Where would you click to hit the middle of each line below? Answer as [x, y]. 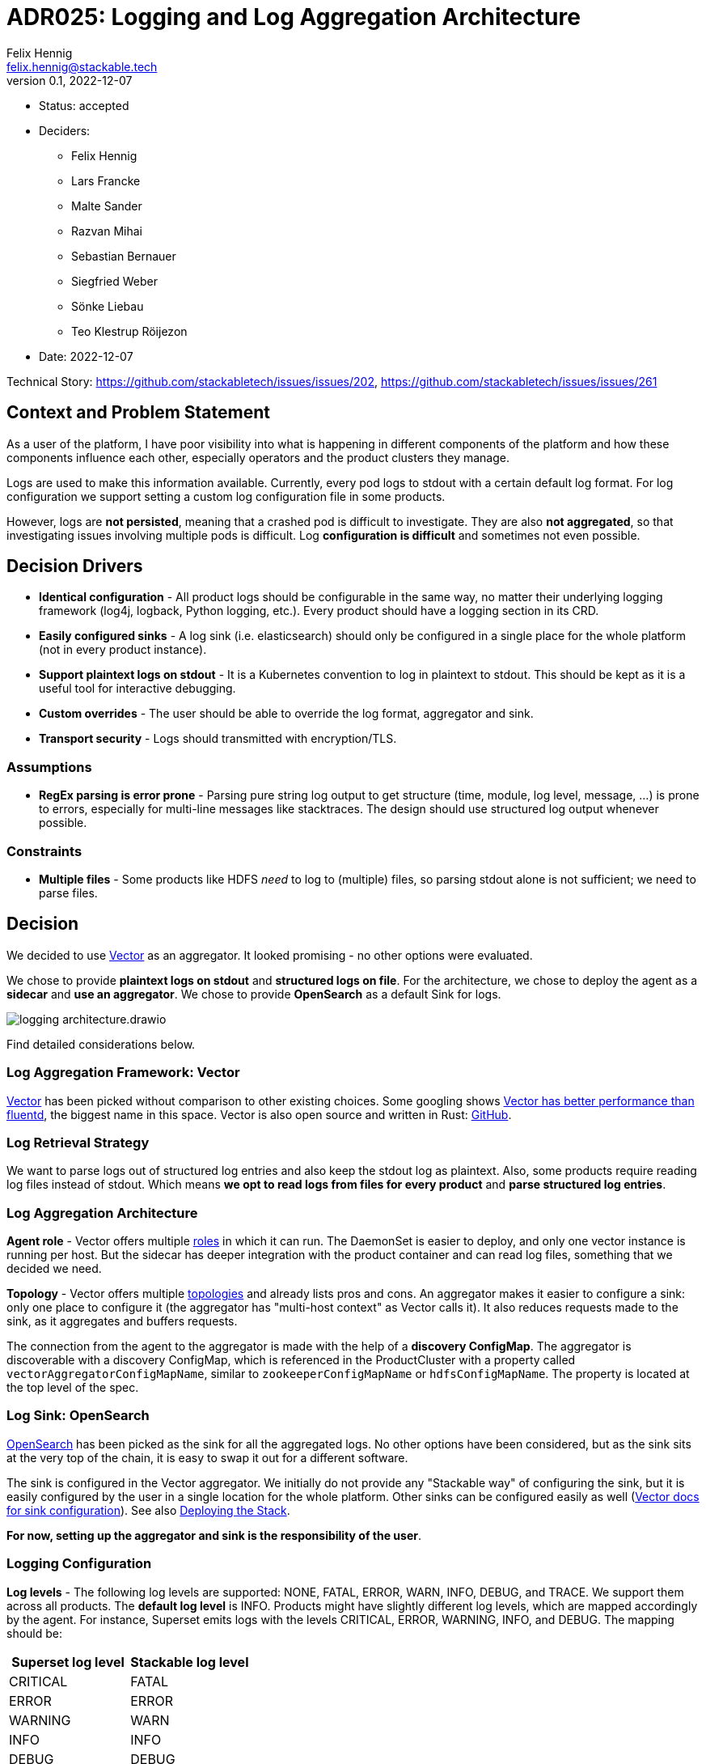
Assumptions [49, 767]
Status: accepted [84, 105]
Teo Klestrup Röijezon [129, 331]
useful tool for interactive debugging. [137, 689]
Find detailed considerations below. [101, 1044]
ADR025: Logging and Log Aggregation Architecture [294, 17]
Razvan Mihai [107, 231]
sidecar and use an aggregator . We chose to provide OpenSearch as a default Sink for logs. [254, 994]
